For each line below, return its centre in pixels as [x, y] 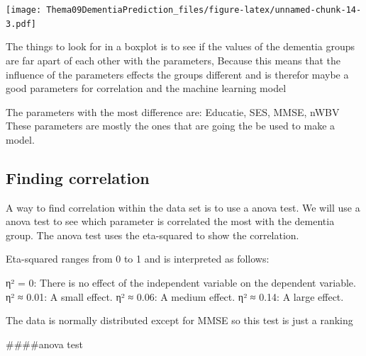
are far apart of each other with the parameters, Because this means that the [173, 60]
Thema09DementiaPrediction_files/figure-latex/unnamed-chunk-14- [204, 10]
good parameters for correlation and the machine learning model [146, 88]
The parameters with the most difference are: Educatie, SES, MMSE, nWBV [173, 111]
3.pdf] [21, 24]
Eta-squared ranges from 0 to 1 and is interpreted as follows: [138, 259]
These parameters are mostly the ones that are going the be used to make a [171, 126]
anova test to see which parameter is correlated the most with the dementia [170, 221]
